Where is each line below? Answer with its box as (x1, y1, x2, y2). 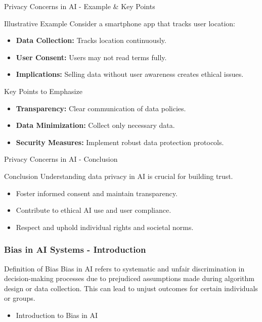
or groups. (4, 293, 35, 303)
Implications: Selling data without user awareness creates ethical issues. (16, 69, 244, 79)
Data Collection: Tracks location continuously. (16, 35, 166, 45)
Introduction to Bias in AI (16, 309, 98, 320)
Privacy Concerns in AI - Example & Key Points (4, 1, 155, 11)
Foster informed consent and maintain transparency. (16, 188, 178, 198)
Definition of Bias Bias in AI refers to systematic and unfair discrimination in (4, 263, 245, 273)
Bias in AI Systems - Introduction (4, 243, 146, 256)
